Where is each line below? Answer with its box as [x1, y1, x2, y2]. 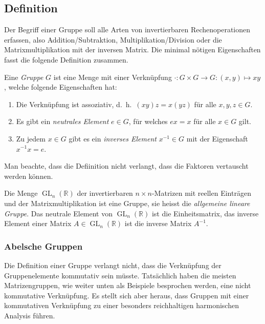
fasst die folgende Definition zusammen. [4, 54, 128, 65]
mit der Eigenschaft [186, 133, 248, 144]
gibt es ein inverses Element [69, 133, 157, 144]
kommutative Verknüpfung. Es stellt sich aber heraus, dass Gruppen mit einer [4, 290, 249, 300]
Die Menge [4, 188, 38, 198]
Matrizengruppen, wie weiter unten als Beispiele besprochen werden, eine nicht [4, 280, 251, 291]
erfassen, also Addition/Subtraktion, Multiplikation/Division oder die [4, 34, 222, 45]
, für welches [128, 116, 168, 127]
